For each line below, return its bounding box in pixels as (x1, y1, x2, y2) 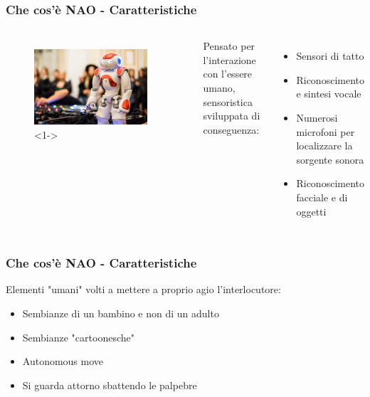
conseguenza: (203, 122, 260, 137)
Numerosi (296, 110, 338, 125)
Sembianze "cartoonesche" (22, 329, 134, 344)
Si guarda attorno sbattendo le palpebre (22, 377, 197, 392)
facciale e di (296, 189, 348, 204)
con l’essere (203, 66, 253, 81)
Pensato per (203, 38, 255, 53)
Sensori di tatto (296, 48, 364, 63)
